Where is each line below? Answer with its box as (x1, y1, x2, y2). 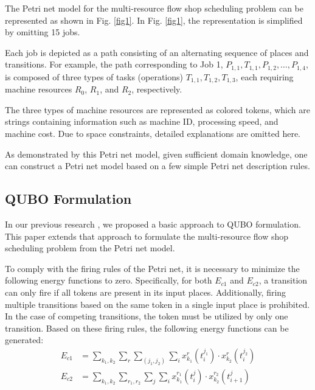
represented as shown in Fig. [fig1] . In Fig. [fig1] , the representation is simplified (5, 13, 303, 26)
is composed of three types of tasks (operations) (5, 70, 183, 83)
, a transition (258, 274, 308, 287)
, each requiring (235, 70, 294, 83)
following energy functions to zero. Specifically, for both (5, 274, 212, 287)
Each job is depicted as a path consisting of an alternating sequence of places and (5, 46, 309, 58)
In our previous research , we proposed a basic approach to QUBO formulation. (5, 218, 301, 231)
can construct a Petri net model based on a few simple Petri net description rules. (5, 159, 310, 172)
